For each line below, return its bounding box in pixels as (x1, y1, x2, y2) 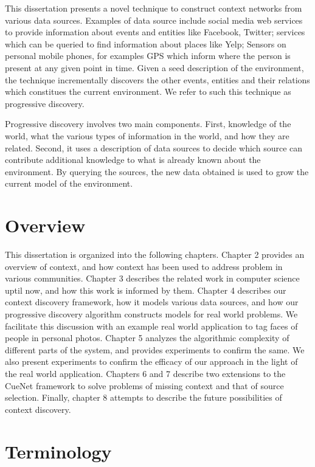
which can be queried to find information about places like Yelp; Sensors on (5, 37, 286, 50)
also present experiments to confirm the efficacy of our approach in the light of (5, 355, 298, 368)
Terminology (5, 438, 112, 463)
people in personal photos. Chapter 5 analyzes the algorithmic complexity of (5, 331, 289, 344)
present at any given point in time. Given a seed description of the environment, (5, 61, 304, 74)
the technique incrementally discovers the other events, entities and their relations (5, 73, 310, 86)
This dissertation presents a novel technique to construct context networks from (5, 2, 302, 14)
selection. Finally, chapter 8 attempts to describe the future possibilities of (5, 391, 282, 404)
